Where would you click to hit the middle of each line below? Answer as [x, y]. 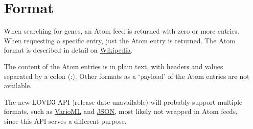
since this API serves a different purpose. [65, 120]
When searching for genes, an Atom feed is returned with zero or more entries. [122, 31]
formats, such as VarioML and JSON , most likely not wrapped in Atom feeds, [121, 111]
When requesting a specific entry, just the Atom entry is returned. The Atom [120, 40]
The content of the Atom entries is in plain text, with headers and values [114, 66]
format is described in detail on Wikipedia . [68, 50]
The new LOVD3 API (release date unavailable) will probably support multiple [123, 101]
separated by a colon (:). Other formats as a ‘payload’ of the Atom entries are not [127, 76]
